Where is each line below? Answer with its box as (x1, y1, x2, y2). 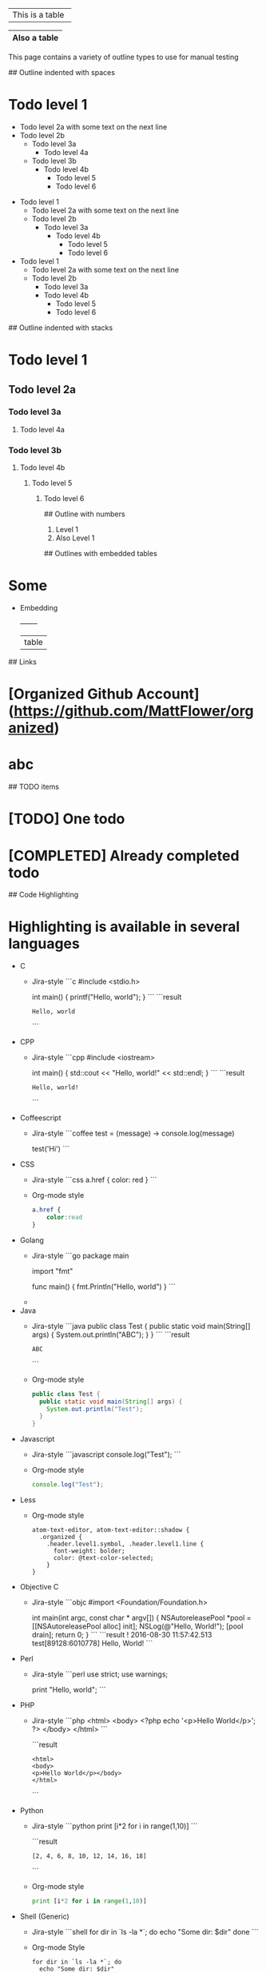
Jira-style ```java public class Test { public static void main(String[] (31, 1321, 251, 1331)
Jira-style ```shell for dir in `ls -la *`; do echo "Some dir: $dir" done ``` (31, 1927, 259, 1936)
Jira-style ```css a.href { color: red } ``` (31, 1175, 157, 1185)
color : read (46, 1214, 82, 1222)
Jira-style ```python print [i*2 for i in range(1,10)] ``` (31, 1821, 198, 1831)
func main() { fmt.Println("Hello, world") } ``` (31, 1282, 176, 1291)
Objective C (19, 1582, 59, 1592)
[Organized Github (8, 685, 133, 703)
